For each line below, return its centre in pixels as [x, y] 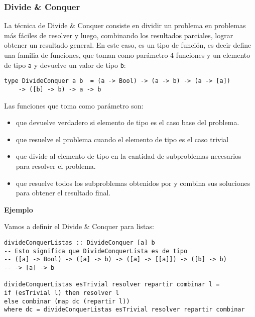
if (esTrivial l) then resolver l [62, 293]
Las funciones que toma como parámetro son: [74, 105]
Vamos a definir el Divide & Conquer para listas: [79, 226]
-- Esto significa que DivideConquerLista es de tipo [96, 251]
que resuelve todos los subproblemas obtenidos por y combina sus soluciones [133, 183]
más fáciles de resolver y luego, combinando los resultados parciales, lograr [119, 35]
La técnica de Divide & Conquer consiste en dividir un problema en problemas [125, 25]
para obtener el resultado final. [63, 193]
